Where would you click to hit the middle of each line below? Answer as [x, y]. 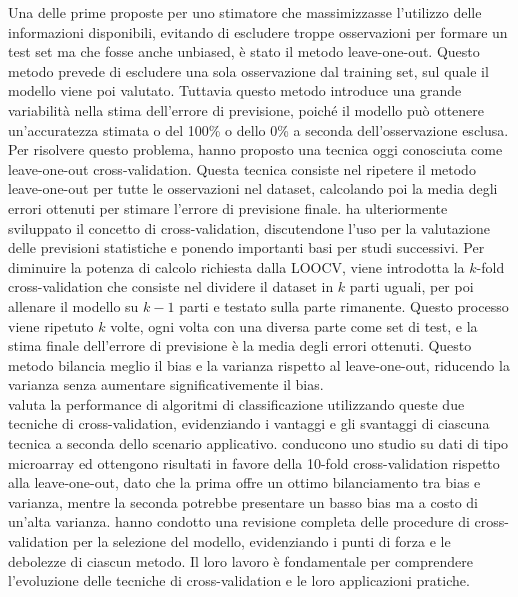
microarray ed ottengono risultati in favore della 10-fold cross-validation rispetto [254, 462]
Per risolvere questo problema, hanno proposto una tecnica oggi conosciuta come [255, 149]
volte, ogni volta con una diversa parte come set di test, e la [294, 325]
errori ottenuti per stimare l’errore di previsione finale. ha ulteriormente [228, 207]
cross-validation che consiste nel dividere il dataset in [171, 286]
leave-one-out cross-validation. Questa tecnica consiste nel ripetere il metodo [242, 168]
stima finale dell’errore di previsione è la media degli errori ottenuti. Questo [240, 345]
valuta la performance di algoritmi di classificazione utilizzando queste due [236, 403]
